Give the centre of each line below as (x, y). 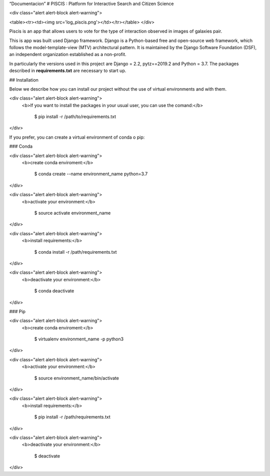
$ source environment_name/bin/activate (77, 378)
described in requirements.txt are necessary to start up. (68, 71)
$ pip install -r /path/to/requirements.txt (75, 117)
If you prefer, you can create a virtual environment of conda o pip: (77, 137)
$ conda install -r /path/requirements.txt (75, 252)
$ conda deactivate (54, 291)
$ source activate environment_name (72, 213)
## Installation (24, 80)
